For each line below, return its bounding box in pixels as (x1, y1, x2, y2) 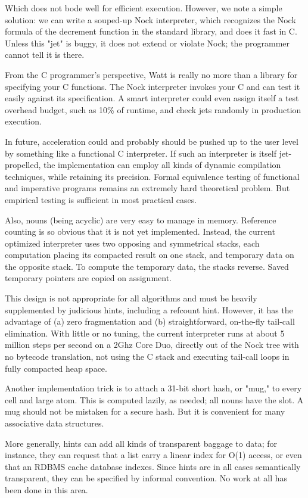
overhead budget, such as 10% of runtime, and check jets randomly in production (5, 103, 301, 116)
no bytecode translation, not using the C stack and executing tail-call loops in (5, 350, 290, 363)
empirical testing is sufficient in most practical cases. (5, 193, 197, 206)
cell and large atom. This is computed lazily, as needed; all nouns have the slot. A (5, 393, 304, 406)
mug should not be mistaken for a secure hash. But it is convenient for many (5, 405, 285, 418)
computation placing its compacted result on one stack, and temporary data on (5, 248, 294, 261)
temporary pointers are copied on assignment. (5, 272, 172, 284)
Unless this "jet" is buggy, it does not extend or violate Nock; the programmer (5, 36, 290, 49)
